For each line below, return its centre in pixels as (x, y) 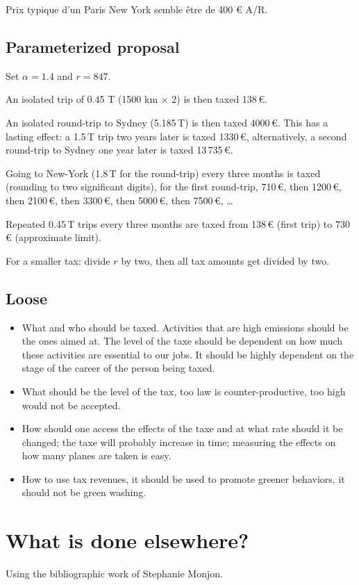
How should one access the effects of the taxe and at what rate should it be (182, 428)
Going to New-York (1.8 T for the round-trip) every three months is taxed (163, 173)
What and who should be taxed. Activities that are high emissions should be (185, 327)
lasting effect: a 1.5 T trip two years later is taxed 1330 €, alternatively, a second (176, 136)
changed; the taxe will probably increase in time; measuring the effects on (179, 442)
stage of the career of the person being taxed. (118, 368)
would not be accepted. (71, 405)
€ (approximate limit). (53, 237)
